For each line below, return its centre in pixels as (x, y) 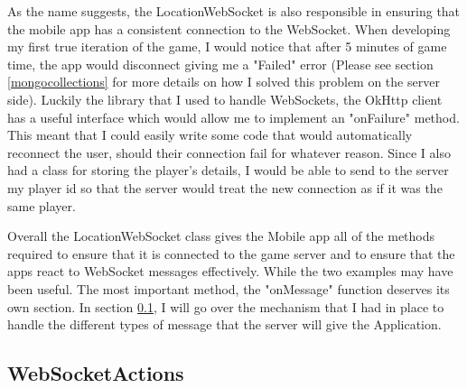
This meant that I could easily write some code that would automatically (210, 135)
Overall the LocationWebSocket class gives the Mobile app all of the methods (221, 236)
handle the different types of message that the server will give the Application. (224, 324)
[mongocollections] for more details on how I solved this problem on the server (224, 82)
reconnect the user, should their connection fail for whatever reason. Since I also (229, 152)
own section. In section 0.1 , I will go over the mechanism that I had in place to (226, 306)
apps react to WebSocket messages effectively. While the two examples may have (230, 271)
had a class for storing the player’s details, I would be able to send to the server (228, 170)
